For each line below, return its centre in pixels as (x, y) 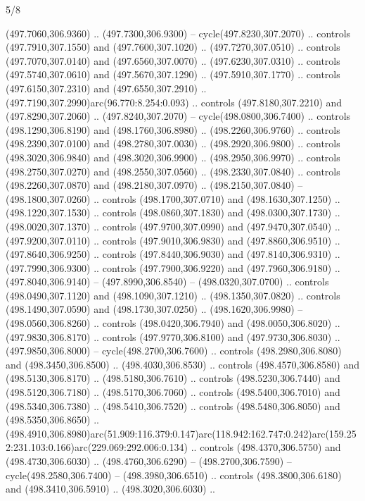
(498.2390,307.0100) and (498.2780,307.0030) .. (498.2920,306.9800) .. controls (173, 143)
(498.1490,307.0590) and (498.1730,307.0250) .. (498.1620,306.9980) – (154, 309)
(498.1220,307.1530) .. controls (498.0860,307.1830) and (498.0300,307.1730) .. (173, 212)
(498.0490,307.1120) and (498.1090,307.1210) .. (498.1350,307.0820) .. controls (173, 295)
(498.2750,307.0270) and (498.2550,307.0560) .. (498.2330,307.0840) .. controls (173, 171)
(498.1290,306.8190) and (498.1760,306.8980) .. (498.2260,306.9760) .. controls (173, 129)
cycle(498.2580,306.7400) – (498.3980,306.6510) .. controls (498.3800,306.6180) (174, 475)
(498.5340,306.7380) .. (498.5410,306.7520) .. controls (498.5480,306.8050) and (173, 406)
